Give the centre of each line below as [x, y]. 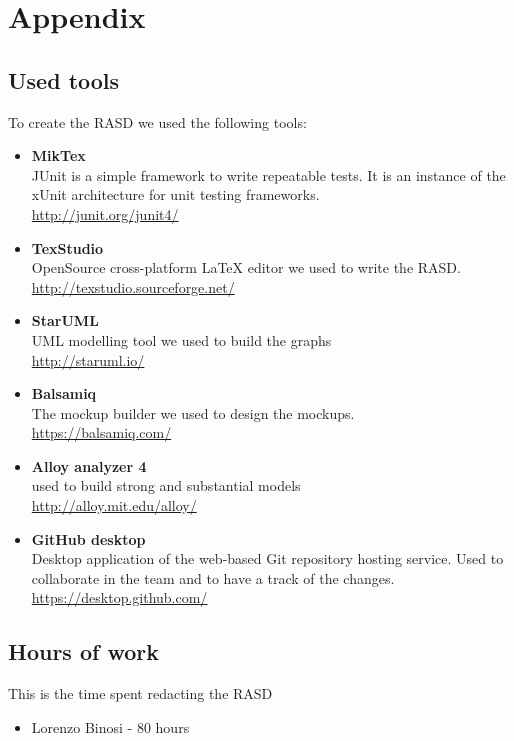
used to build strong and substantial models [166, 485]
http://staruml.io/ [88, 359]
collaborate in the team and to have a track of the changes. [213, 577]
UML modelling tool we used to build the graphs [181, 339]
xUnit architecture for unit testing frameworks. [175, 194]
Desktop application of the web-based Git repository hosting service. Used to [267, 558]
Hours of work [83, 651]
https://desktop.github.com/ [119, 597]
